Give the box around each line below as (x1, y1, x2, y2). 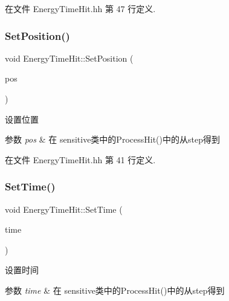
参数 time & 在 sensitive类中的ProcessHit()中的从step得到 (5, 283, 225, 296)
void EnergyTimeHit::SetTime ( (5, 202, 123, 215)
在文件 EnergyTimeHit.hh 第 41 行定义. (5, 153, 156, 166)
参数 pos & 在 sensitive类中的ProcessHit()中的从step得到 (5, 133, 220, 146)
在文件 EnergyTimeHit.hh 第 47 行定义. (5, 2, 156, 15)
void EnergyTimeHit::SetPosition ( (5, 51, 134, 64)
